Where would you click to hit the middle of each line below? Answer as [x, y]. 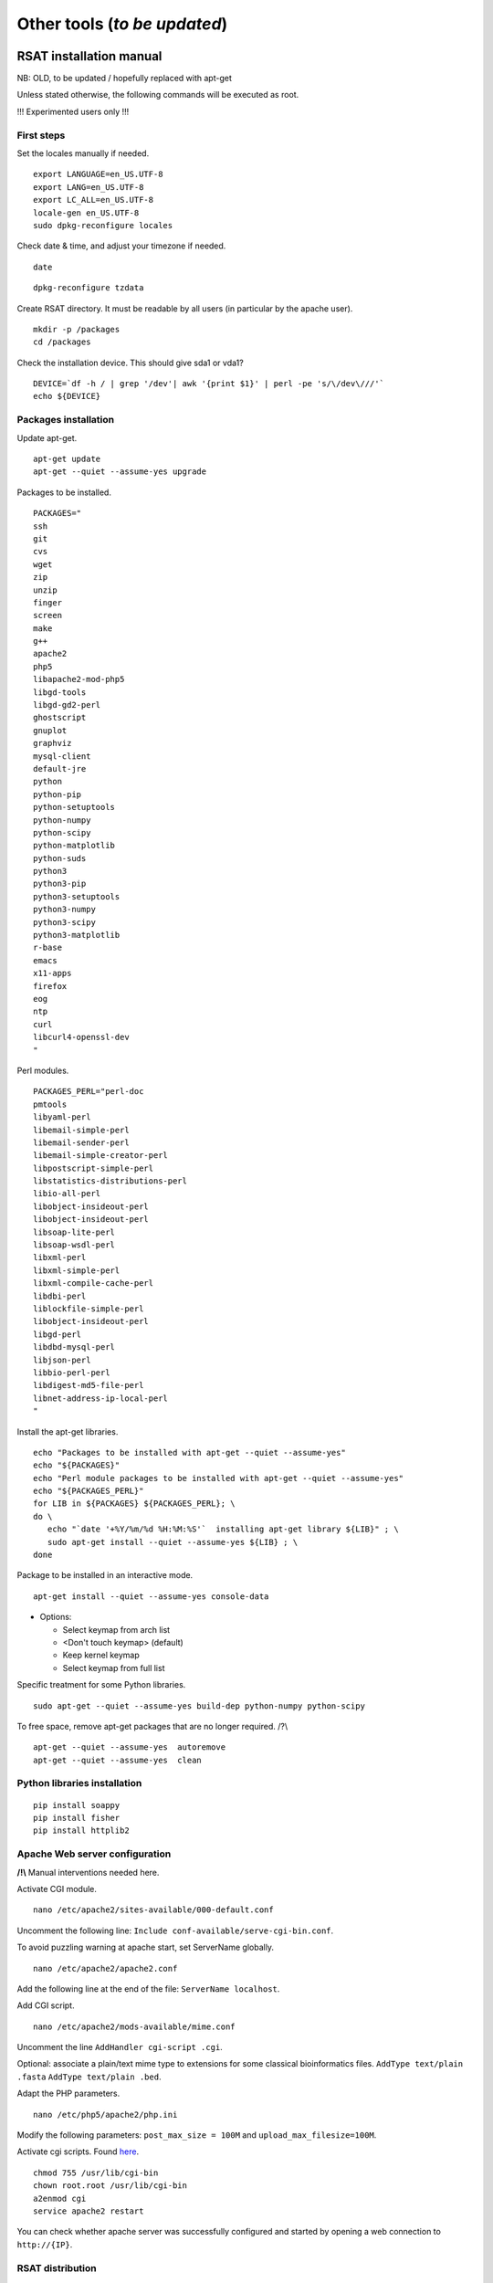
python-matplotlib [74, 846]
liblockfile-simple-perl [89, 1309]
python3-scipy [64, 922]
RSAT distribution [57, 2267]
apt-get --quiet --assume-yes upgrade [120, 472]
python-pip [58, 794]
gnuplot [50, 730]
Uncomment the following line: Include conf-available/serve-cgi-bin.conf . [175, 1931]
